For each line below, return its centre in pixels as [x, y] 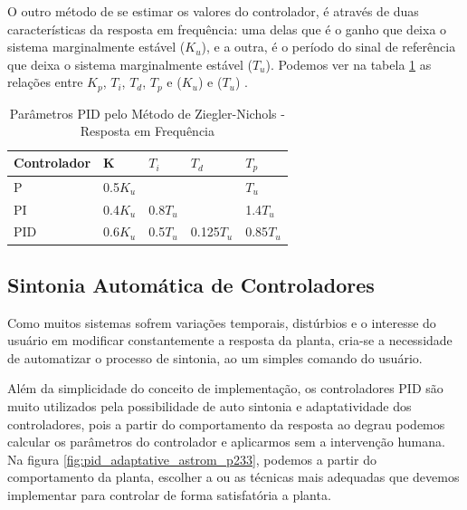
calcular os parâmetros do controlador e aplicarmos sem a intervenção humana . [226, 442]
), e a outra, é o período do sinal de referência [329, 47]
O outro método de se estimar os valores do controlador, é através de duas [213, 11]
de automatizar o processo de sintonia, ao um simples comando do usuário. [215, 357]
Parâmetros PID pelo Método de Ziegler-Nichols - [147, 113]
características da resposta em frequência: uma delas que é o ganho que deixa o [227, 29]
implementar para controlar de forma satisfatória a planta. [169, 495]
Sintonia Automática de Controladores [191, 284]
